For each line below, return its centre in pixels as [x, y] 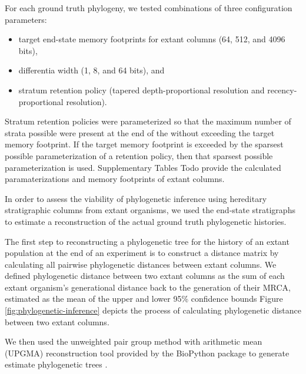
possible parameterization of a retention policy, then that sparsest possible [139, 155]
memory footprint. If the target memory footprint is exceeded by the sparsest [144, 144]
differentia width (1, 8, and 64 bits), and [92, 70]
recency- [282, 90]
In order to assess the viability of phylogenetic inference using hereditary [136, 198]
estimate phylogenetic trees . [56, 364]
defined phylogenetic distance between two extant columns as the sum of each [145, 276]
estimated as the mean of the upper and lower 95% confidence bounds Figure [144, 299]
